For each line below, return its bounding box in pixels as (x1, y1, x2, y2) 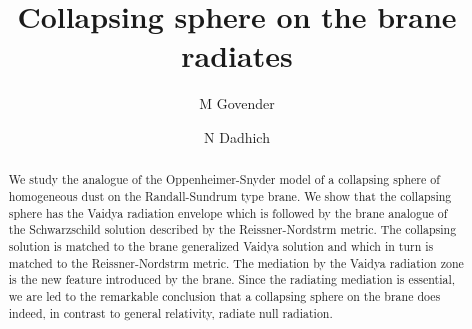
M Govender (199, 93, 275, 114)
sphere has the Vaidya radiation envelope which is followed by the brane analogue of (8, 204, 448, 221)
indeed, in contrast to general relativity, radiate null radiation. (8, 304, 333, 321)
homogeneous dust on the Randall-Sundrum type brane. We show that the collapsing (8, 187, 452, 204)
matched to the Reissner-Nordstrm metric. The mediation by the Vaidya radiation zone (8, 254, 464, 271)
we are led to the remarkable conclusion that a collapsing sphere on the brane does (8, 287, 441, 304)
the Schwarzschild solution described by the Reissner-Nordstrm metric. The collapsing (8, 221, 457, 238)
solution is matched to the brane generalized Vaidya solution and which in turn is (8, 237, 434, 254)
